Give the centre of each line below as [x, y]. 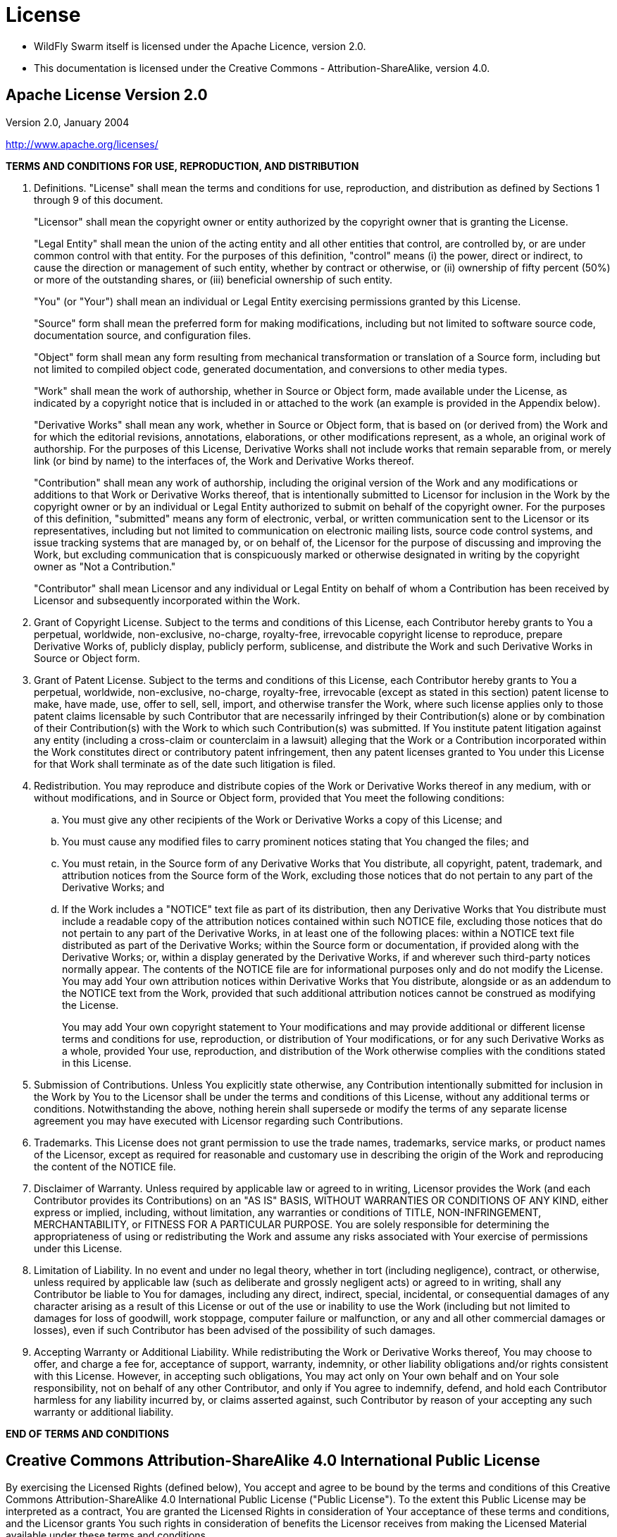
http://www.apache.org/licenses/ [82, 144]
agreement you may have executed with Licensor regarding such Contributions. [219, 1120]
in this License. [97, 1063]
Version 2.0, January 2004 [68, 122]
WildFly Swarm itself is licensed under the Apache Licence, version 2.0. [200, 46]
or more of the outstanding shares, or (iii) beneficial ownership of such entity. [213, 279]
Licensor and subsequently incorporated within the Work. [167, 600]
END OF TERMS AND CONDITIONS [87, 1433]
